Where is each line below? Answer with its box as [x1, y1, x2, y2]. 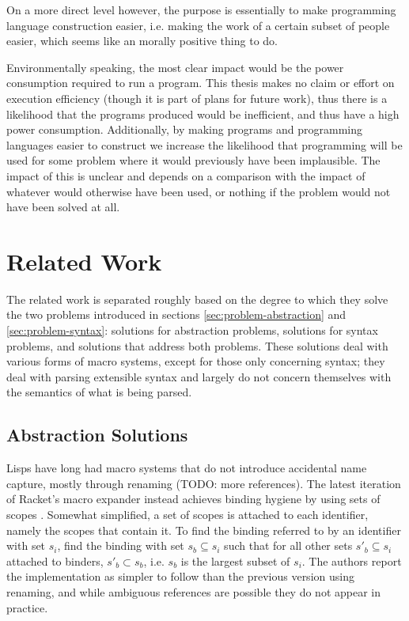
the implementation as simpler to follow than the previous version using [6, 568, 354, 585]
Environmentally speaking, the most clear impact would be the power [6, 59, 344, 75]
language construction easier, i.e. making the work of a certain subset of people [6, 17, 390, 33]
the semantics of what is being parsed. [6, 384, 192, 400]
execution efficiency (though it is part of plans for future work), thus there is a [6, 89, 388, 106]
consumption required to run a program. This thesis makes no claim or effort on [6, 74, 395, 91]
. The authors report [301, 552, 402, 569]
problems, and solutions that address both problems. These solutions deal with [6, 337, 388, 354]
